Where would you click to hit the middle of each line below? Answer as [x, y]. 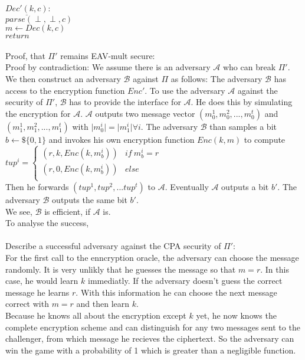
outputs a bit [245, 186]
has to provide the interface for [125, 102]
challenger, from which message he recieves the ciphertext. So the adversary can [150, 338]
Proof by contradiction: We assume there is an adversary [108, 67]
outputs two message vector [145, 113]
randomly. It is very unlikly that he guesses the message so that [121, 269]
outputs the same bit [90, 199]
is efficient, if [68, 211]
